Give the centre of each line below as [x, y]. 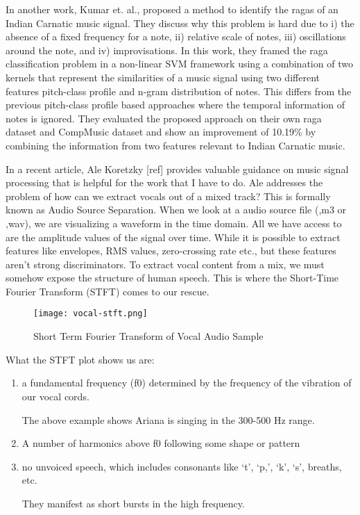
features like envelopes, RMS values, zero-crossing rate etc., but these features [171, 251]
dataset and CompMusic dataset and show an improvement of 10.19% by [161, 132]
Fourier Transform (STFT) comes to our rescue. [108, 291]
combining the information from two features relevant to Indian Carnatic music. [175, 145]
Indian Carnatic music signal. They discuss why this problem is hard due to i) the [180, 23]
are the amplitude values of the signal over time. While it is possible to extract [173, 237]
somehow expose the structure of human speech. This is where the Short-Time [172, 278]
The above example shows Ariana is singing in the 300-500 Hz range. [168, 419]
